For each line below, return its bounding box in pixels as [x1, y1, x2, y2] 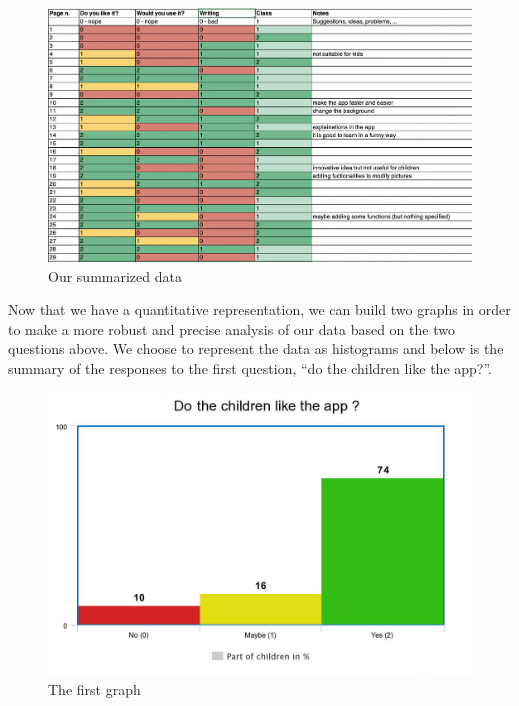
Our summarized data [48, 265, 182, 286]
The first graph [48, 678, 141, 699]
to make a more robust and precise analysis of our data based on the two [8, 318, 455, 339]
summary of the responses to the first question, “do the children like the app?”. [8, 358, 492, 379]
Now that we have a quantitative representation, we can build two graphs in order [8, 299, 511, 320]
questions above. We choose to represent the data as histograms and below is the [8, 338, 504, 359]
